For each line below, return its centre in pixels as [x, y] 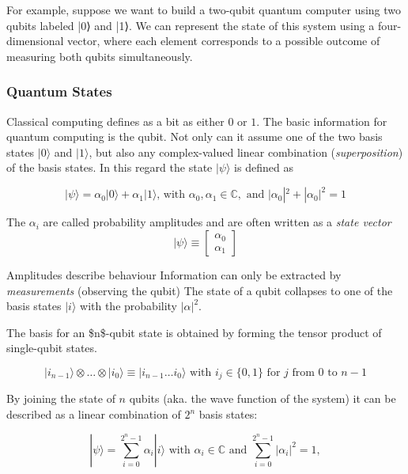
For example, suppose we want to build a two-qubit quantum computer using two [204, 9]
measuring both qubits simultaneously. [100, 56]
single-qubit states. [52, 348]
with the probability [128, 306]
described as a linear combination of [94, 414]
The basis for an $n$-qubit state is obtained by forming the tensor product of [194, 332]
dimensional [35, 41]
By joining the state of [61, 398]
